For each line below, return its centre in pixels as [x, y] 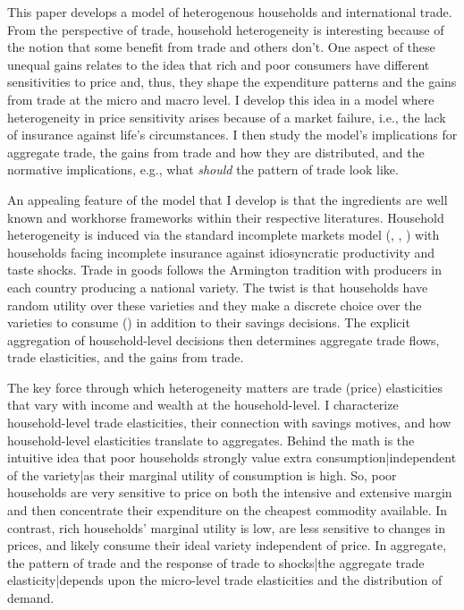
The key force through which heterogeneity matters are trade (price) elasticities [225, 387]
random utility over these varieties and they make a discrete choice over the [215, 305]
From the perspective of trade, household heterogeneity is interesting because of [226, 29]
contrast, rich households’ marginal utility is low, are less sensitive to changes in [227, 527]
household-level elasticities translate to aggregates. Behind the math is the [211, 440]
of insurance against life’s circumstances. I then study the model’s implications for [232, 135]
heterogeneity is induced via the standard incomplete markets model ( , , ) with [224, 235]
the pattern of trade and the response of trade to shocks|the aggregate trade [216, 562]
